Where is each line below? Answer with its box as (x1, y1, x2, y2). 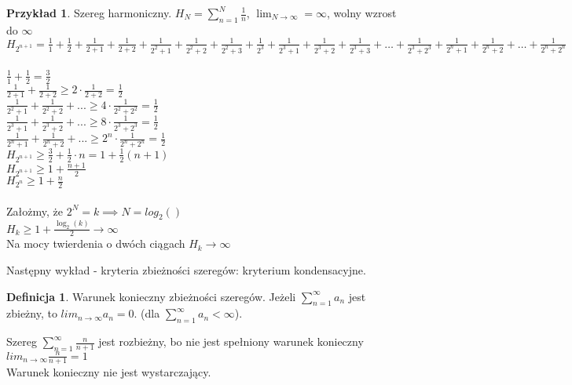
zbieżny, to (6, 305, 57, 321)
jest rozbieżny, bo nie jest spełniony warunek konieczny (98, 333, 364, 350)
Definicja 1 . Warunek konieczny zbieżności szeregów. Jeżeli (6, 288, 296, 304)
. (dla (134, 305, 160, 321)
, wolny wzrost (326, 5, 397, 20)
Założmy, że (6, 202, 63, 219)
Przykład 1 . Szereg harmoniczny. (6, 5, 172, 20)
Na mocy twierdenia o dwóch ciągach (6, 235, 185, 252)
